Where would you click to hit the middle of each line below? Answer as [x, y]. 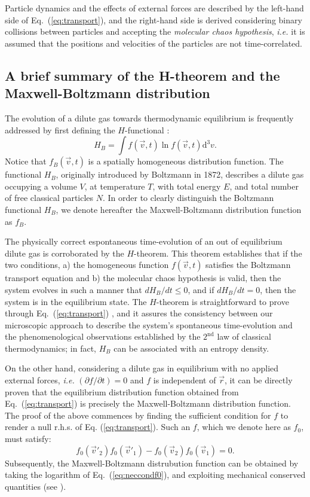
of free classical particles [49, 198]
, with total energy [187, 186]
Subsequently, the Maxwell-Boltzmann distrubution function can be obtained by [152, 463]
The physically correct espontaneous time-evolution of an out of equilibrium [144, 241]
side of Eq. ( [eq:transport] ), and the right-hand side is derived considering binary [154, 19]
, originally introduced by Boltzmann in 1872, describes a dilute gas [180, 174]
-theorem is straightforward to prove [222, 301]
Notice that [26, 161]
